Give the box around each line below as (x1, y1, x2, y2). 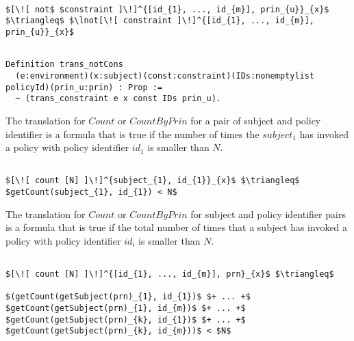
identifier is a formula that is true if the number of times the (5, 126, 260, 141)
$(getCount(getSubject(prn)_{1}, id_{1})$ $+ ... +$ (5, 292, 251, 302)
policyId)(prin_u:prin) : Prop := (5, 82, 163, 92)
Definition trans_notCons (5, 59, 123, 70)
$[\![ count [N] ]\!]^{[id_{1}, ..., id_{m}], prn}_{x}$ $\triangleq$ (5, 269, 334, 279)
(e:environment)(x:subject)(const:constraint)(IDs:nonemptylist (15, 70, 315, 81)
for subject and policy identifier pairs (190, 206, 346, 221)
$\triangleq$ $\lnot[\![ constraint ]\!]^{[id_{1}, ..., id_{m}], (5, 16, 315, 26)
